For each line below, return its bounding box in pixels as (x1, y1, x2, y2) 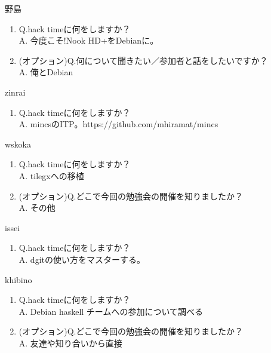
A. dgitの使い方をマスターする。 (19, 253, 145, 265)
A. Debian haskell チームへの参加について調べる (19, 305, 204, 317)
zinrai (5, 85, 26, 98)
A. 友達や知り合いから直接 (19, 336, 122, 349)
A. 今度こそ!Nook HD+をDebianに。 (19, 34, 159, 47)
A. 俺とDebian (19, 66, 73, 78)
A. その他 (19, 201, 56, 214)
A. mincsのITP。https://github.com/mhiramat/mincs (19, 118, 218, 130)
